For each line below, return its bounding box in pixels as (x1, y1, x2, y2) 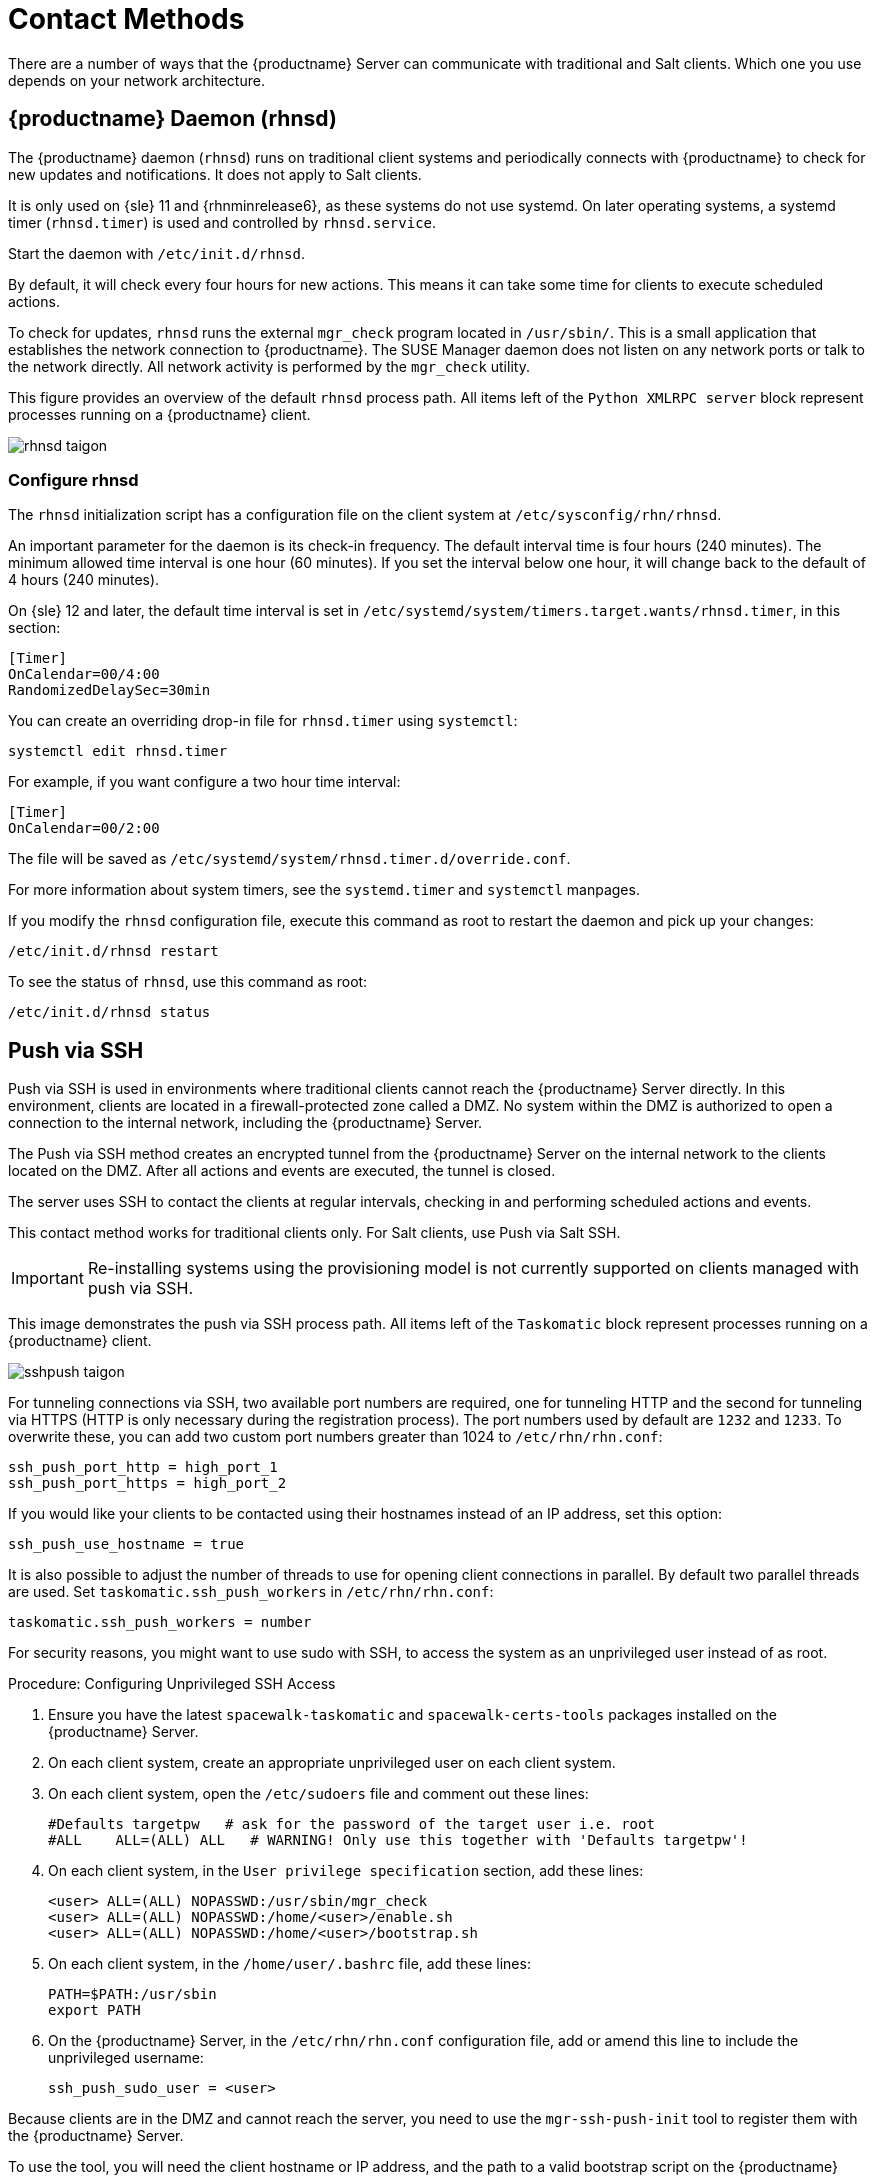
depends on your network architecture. (8, 71, 265, 89)
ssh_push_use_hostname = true (8, 1536, 245, 1553)
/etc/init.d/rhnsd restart (8, 943, 219, 960)
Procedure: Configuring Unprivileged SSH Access (8, 1675, 336, 1693)
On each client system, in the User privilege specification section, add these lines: (48, 1862, 644, 1880)
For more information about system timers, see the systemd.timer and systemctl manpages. (8, 881, 640, 899)
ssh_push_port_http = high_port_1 (8, 1459, 278, 1476)
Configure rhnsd (8, 469, 139, 490)
